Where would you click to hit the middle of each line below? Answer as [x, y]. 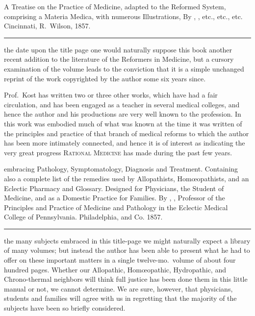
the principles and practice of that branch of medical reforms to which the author [127, 133]
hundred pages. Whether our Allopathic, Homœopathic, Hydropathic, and [115, 269]
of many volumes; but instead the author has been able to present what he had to [127, 250]
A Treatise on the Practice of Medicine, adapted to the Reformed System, [115, 6]
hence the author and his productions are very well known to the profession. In [123, 114]
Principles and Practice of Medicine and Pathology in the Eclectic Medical [116, 207]
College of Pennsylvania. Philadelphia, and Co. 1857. [83, 217]
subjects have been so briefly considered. [65, 308]
